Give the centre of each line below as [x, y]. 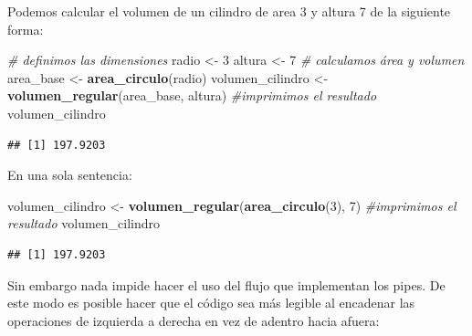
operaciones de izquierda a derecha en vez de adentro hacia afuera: [194, 320]
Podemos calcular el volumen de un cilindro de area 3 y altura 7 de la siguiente [229, 11]
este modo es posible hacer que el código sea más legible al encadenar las [211, 303]
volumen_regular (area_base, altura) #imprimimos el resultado [192, 95]
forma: [26, 29]
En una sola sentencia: [70, 175]
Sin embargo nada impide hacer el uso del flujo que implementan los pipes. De [226, 284]
